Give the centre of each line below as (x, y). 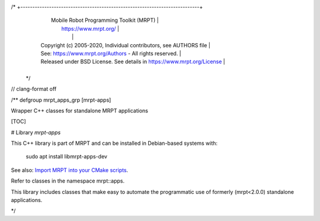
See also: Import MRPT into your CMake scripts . (70, 170)
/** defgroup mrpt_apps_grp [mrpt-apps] (61, 100)
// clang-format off (34, 89)
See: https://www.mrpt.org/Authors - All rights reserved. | (111, 53)
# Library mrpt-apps (36, 132)
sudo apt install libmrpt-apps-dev (67, 157)
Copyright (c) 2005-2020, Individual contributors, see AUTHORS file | (125, 45)
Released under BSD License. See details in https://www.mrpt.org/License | (133, 61)
